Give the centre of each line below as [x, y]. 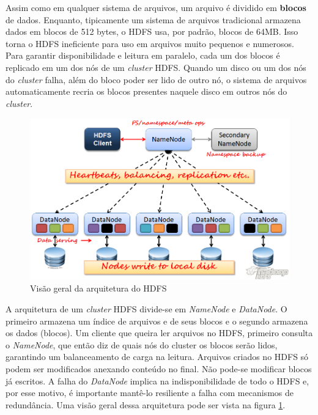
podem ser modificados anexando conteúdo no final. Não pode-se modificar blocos [159, 369]
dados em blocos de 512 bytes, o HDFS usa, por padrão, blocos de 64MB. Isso [152, 31]
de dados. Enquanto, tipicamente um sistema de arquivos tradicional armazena [153, 19]
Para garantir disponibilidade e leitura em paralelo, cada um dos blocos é [143, 55]
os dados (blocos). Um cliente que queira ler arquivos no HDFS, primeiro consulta [159, 333]
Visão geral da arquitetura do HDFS [98, 288]
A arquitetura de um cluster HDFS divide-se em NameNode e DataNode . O [146, 309]
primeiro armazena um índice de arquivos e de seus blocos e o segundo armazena [157, 321]
